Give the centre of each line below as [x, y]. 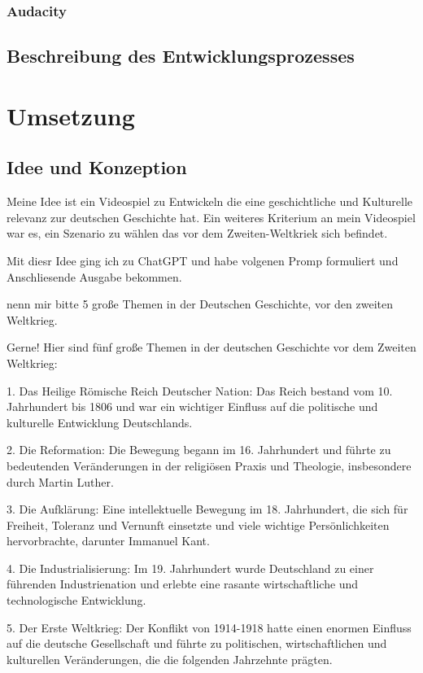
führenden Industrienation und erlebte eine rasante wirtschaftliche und [183, 584]
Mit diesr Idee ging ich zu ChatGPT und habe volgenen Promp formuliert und [203, 260]
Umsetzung [71, 115]
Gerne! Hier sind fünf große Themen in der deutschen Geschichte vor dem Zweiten [211, 347]
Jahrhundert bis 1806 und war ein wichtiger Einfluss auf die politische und [192, 406]
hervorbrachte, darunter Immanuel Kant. [108, 541]
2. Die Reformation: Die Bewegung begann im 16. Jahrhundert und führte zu [199, 450]
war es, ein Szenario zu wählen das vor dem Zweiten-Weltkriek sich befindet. [197, 233]
